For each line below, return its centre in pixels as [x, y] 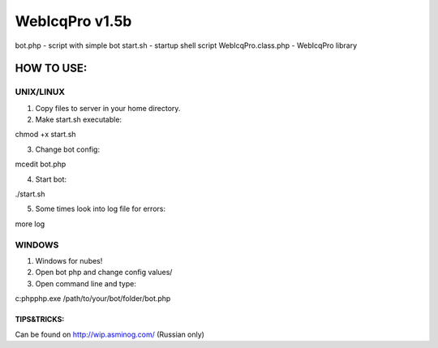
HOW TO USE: [51, 69]
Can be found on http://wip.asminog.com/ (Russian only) [109, 334]
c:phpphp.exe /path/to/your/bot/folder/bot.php [93, 299]
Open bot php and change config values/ [104, 273]
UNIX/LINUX [40, 92]
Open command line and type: [86, 283]
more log [30, 224]
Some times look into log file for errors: [101, 209]
